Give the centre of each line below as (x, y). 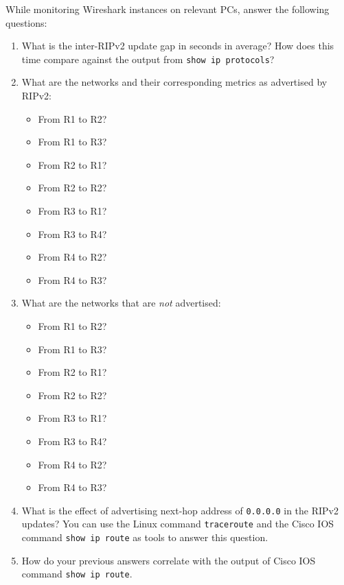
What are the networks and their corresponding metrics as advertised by (174, 82)
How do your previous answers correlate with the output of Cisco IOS (169, 560)
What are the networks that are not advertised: (121, 303)
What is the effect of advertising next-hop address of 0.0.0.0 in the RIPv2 (180, 510)
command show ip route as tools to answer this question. (145, 537)
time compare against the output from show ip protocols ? (148, 59)
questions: (26, 22)
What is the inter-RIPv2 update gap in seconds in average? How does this (178, 46)
